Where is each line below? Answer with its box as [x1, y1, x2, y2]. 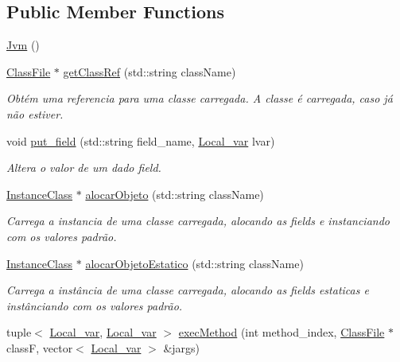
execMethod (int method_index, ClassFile [178, 324, 385, 341]
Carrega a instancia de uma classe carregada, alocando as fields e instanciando [6, 212, 390, 229]
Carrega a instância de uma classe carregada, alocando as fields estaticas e [6, 282, 369, 298]
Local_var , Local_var [49, 324, 157, 341]
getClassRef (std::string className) [63, 63, 236, 80]
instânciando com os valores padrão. [6, 297, 183, 313]
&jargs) [163, 339, 200, 356]
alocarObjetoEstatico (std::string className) [85, 255, 304, 271]
